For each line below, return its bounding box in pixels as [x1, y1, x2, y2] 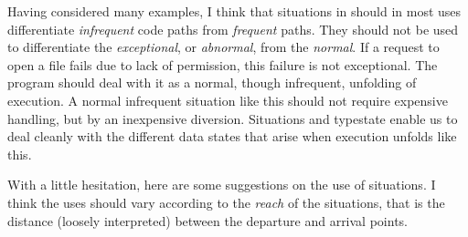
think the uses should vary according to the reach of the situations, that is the [7, 192, 445, 211]
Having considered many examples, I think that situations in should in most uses [7, 2, 462, 20]
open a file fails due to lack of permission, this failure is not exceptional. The [7, 55, 438, 74]
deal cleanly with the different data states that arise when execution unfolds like [7, 127, 457, 146]
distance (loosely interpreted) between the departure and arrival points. [7, 211, 408, 230]
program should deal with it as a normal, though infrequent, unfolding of [7, 73, 417, 92]
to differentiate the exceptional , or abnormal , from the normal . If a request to [7, 37, 440, 57]
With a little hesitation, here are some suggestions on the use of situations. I [7, 175, 436, 194]
